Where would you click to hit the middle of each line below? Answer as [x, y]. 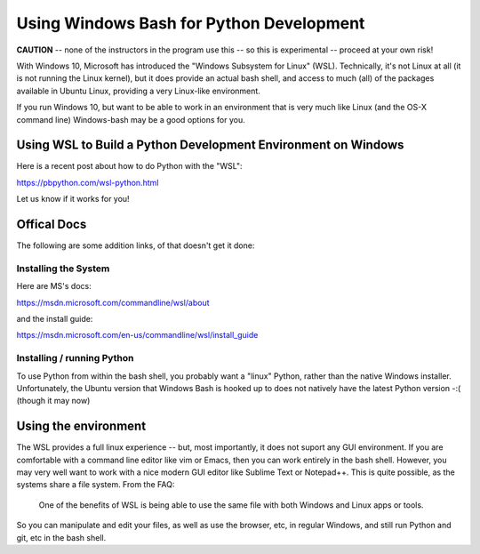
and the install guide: [55, 319]
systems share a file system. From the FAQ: [96, 485]
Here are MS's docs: [54, 286]
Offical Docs [52, 224]
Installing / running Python [75, 358]
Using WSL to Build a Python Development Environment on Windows [210, 145]
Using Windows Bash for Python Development [191, 23]
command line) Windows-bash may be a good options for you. [131, 119]
